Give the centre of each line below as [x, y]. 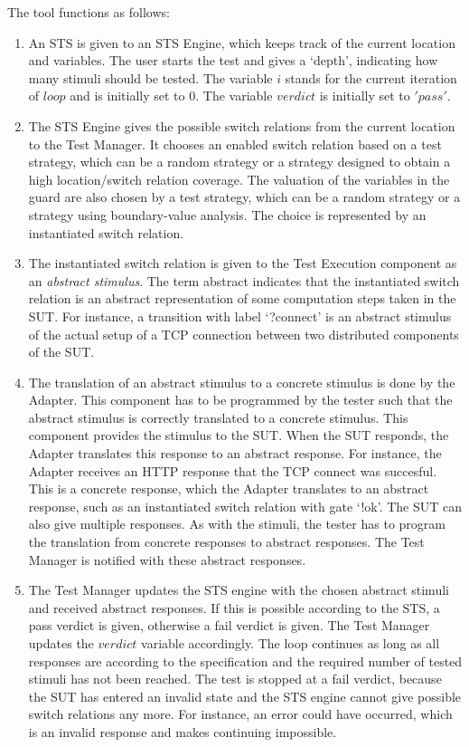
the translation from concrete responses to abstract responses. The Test [226, 542]
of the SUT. [61, 352]
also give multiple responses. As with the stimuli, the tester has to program [237, 524]
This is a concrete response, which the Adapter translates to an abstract [229, 488]
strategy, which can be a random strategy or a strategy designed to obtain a [239, 162]
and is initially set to [127, 96]
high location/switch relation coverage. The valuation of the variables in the [239, 179]
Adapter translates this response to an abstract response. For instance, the [235, 453]
